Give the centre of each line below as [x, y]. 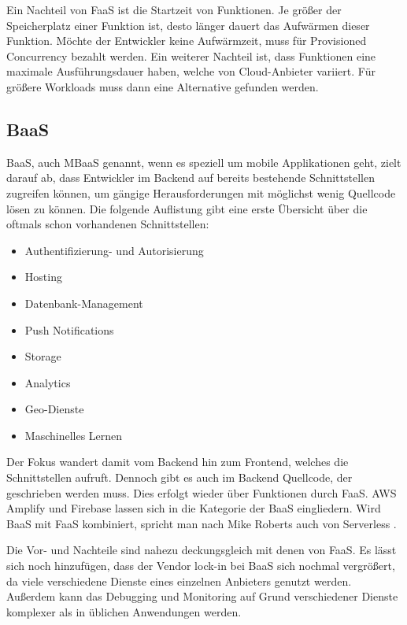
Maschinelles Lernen [74, 435]
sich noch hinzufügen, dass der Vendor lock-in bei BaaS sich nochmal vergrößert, [201, 566]
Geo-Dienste [54, 409]
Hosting [43, 277]
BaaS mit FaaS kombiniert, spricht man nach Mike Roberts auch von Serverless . [202, 523]
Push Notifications [69, 329]
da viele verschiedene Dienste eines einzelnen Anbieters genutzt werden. [179, 581]
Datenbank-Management [84, 303]
